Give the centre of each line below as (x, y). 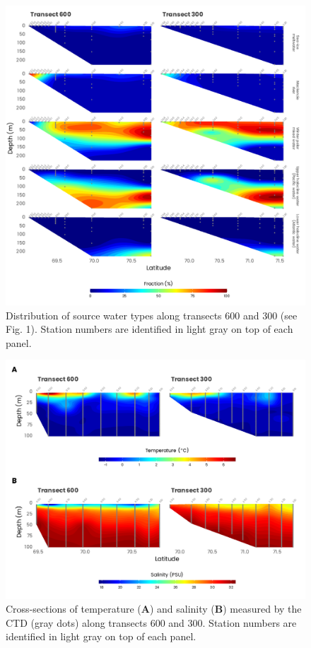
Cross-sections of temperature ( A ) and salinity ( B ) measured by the (154, 609)
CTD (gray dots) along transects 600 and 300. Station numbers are (151, 622)
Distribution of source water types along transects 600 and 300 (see (152, 315)
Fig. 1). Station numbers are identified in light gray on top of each (149, 329)
